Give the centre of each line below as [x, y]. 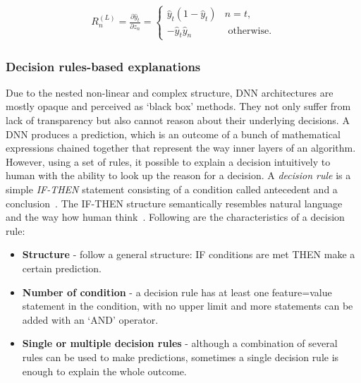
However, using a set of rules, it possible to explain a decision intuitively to [168, 161]
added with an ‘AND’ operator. [90, 319]
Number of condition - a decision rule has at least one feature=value [177, 292]
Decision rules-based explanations [103, 66]
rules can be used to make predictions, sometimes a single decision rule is [180, 357]
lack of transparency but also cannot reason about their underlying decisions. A [178, 120]
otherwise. [250, 31]
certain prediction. [62, 268]
